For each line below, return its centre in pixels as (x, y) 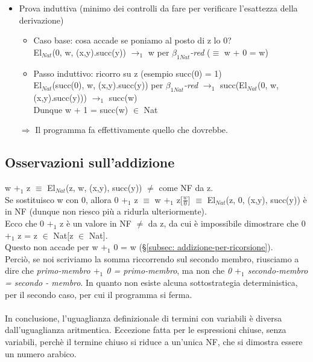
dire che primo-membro (48, 270)
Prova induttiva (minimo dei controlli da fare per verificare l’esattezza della (158, 8)
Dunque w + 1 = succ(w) (81, 109)
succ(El (233, 85)
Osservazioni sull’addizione (90, 162)
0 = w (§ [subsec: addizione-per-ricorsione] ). (193, 247)
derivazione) (41, 20)
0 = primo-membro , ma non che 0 (169, 270)
